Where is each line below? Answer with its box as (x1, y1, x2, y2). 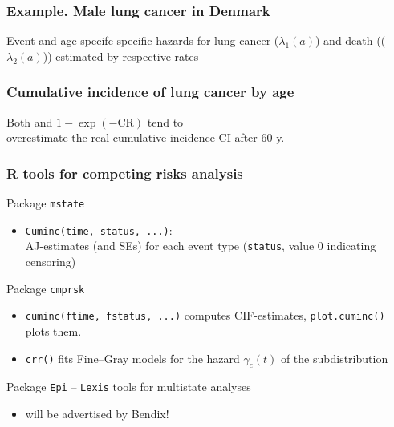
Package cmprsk (6, 280, 85, 296)
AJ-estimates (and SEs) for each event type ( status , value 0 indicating (25, 237, 376, 254)
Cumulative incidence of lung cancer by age (6, 82, 294, 102)
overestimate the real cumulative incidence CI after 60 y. (6, 129, 285, 146)
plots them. (25, 322, 82, 339)
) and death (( (315, 32, 386, 49)
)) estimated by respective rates (43, 47, 199, 64)
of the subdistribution (280, 349, 388, 366)
